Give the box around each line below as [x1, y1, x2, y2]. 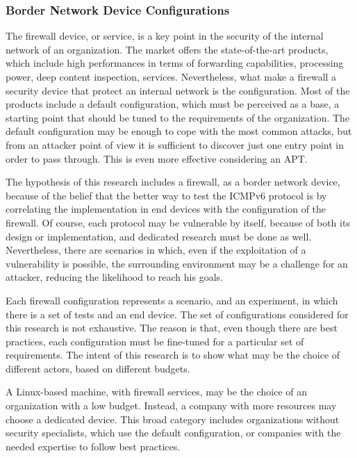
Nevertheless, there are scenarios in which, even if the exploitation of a [6, 243, 306, 257]
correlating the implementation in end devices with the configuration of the [6, 202, 326, 216]
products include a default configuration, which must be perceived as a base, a [6, 97, 340, 111]
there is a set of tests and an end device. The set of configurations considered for [6, 306, 349, 321]
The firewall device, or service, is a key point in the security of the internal [6, 28, 324, 43]
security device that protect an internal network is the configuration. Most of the [6, 83, 350, 97]
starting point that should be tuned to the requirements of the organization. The [6, 110, 350, 124]
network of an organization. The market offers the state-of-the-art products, [6, 42, 329, 56]
